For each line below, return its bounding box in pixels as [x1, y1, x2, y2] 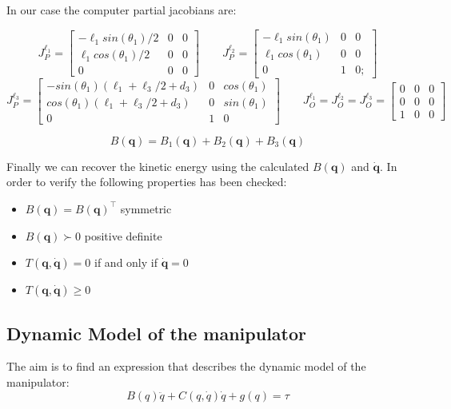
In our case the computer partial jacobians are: [6, 2, 237, 18]
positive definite [84, 227, 162, 244]
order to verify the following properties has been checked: [6, 173, 287, 190]
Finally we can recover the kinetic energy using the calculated [6, 157, 309, 174]
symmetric [120, 200, 172, 216]
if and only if [94, 254, 158, 271]
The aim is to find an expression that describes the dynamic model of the [6, 358, 366, 375]
